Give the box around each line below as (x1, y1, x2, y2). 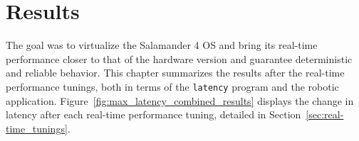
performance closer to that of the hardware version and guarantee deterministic (6, 51, 353, 66)
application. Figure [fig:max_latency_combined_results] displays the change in (6, 93, 354, 108)
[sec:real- (306, 107, 344, 122)
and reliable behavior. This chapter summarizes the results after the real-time (6, 65, 345, 80)
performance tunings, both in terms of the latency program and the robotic (6, 79, 339, 94)
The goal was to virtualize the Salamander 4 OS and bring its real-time (6, 38, 318, 52)
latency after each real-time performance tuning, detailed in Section (6, 107, 301, 122)
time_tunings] (6, 120, 68, 135)
